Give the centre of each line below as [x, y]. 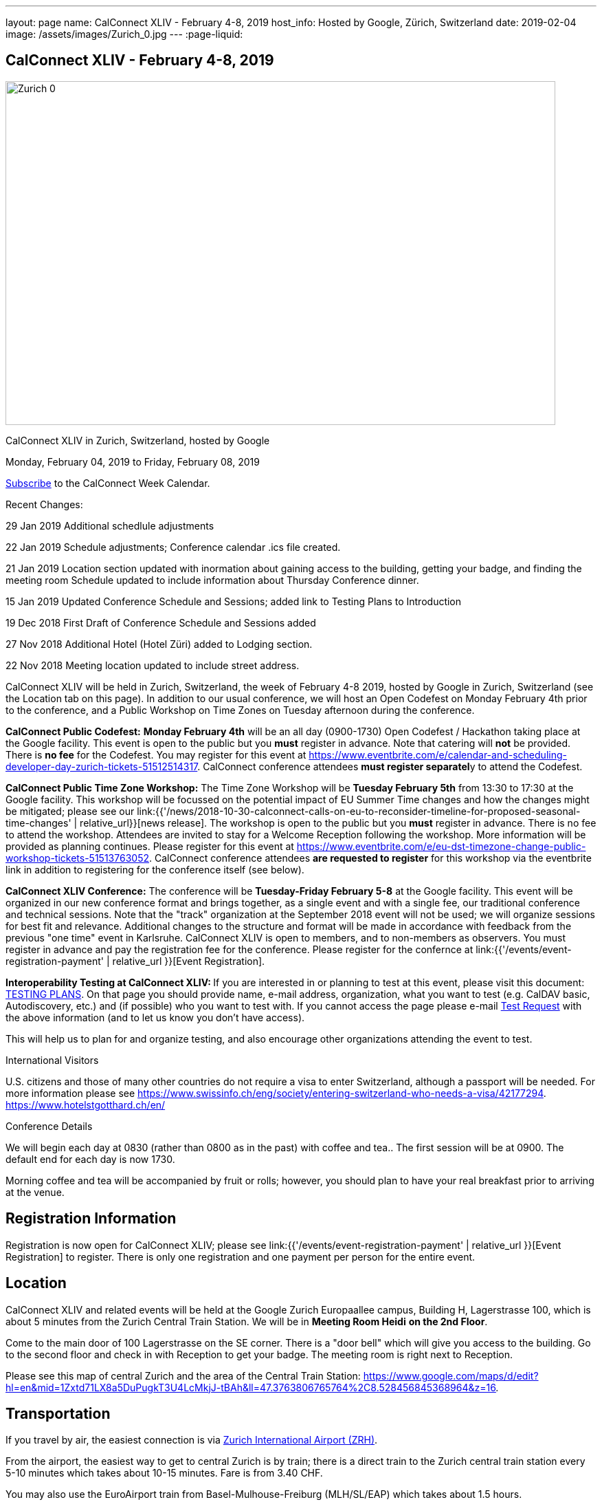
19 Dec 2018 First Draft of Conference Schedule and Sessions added [161, 622]
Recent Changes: [44, 504]
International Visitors [52, 1060]
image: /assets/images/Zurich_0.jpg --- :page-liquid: [124, 34]
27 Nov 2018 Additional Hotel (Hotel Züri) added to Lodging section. [159, 644]
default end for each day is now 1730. [90, 1159]
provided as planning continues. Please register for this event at [150, 846]
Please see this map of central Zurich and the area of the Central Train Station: [183, 1375]
